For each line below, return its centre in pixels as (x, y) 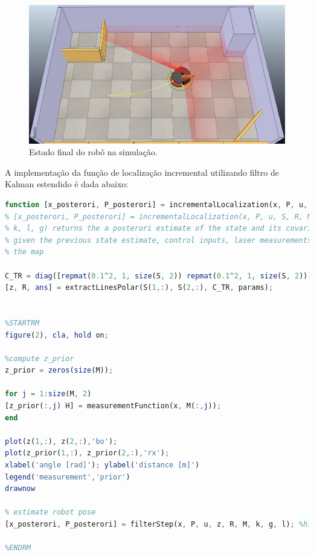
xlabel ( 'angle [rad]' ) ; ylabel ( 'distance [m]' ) (102, 465)
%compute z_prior (40, 358)
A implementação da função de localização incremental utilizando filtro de (142, 172)
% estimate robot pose (50, 512)
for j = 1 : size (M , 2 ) (48, 394)
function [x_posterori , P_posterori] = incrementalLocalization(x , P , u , (156, 204)
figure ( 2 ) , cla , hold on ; (57, 335)
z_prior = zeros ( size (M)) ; (59, 371)
